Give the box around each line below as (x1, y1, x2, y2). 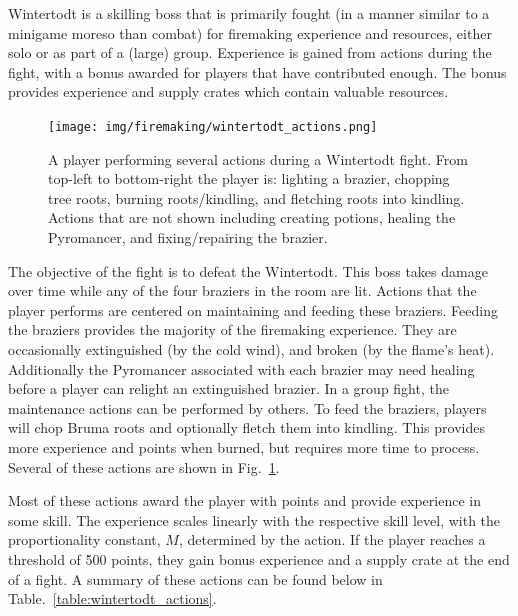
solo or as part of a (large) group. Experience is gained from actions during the (8, 42, 492, 63)
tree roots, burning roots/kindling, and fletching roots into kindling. (48, 187, 465, 208)
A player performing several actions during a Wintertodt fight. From (48, 148, 468, 169)
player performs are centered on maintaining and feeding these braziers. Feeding (8, 299, 498, 320)
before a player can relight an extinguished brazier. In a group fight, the (8, 378, 449, 399)
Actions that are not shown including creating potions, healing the (48, 207, 456, 228)
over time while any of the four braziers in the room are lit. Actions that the (8, 280, 477, 301)
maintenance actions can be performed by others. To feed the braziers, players (8, 397, 487, 418)
